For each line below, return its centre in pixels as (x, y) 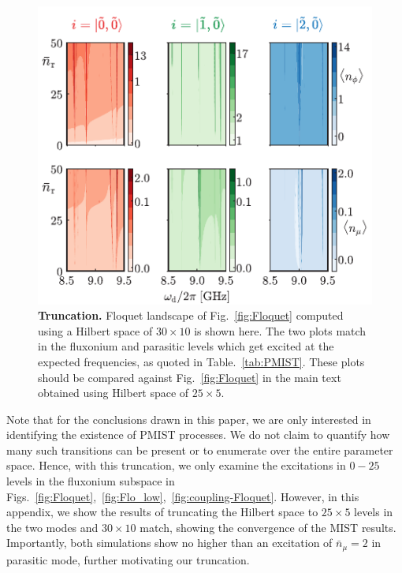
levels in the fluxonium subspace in (91, 481)
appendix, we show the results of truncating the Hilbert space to (162, 512)
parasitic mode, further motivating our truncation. (128, 559)
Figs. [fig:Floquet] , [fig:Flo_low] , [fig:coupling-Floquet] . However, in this (183, 496)
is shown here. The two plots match (280, 330)
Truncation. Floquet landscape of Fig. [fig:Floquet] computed (191, 315)
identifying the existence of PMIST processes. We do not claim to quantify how (198, 434)
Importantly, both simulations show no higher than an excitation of (169, 543)
